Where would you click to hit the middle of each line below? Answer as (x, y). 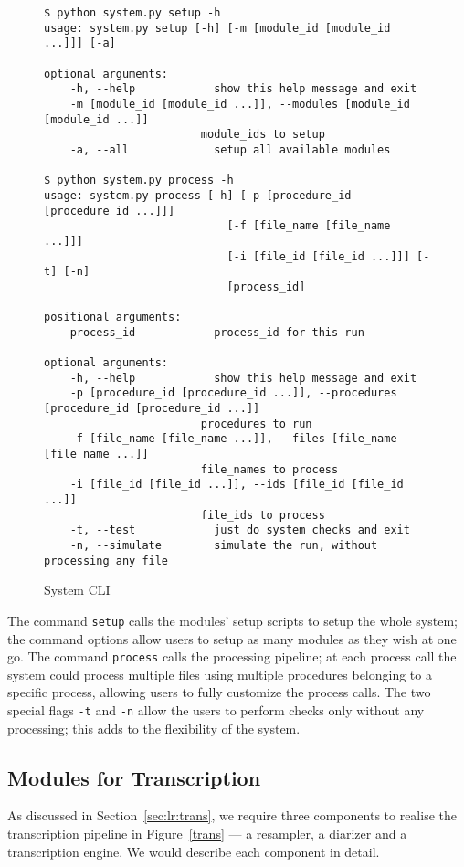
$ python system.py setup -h (132, 13)
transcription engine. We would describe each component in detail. (194, 851)
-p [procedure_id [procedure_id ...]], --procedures (233, 393)
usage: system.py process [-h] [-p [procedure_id (198, 195)
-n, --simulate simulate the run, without (224, 545)
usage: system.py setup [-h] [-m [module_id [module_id (217, 28)
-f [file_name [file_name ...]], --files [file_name (233, 439)
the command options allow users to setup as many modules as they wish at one (232, 638)
